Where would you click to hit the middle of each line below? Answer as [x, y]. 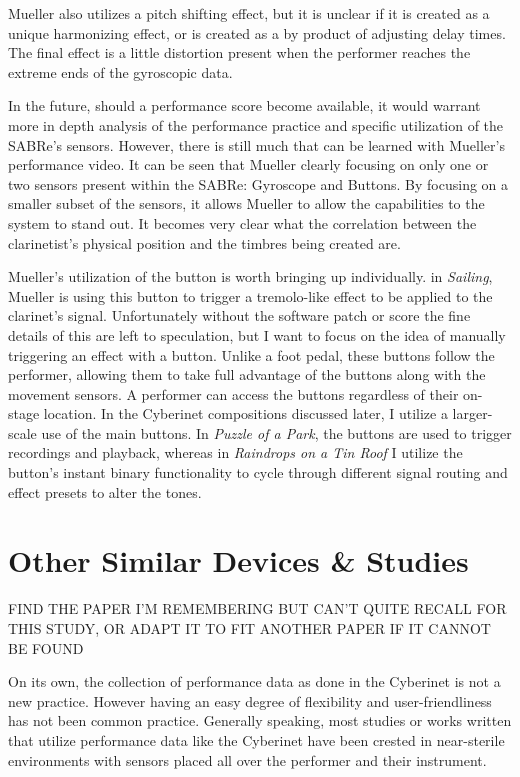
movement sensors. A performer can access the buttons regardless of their [233, 393]
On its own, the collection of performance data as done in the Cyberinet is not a [254, 681]
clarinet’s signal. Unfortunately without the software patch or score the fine [239, 315]
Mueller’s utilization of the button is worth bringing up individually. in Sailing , [250, 276]
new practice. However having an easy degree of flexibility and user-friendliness [250, 700]
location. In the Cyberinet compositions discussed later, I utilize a [245, 413]
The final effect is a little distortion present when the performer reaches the [239, 52]
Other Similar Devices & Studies [238, 560]
